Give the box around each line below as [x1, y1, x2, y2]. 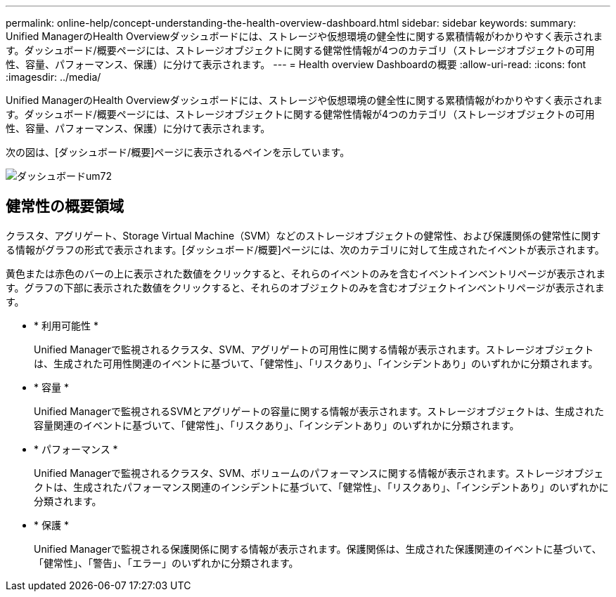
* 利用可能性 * [34, 319, 98, 332]
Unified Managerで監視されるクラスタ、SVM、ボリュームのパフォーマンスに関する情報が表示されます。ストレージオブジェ [34, 466, 604, 479]
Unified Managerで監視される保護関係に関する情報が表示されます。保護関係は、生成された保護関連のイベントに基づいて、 [34, 542, 602, 555]
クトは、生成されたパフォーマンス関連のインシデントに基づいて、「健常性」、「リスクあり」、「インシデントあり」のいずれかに [34, 480, 609, 493]
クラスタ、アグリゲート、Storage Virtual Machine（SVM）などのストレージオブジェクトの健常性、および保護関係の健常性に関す [6, 229, 601, 242]
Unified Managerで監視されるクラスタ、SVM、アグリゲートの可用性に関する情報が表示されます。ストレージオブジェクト [34, 343, 594, 355]
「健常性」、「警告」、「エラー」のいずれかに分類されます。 [34, 556, 299, 569]
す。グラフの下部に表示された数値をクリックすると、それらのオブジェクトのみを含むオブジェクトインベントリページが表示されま [6, 281, 605, 294]
